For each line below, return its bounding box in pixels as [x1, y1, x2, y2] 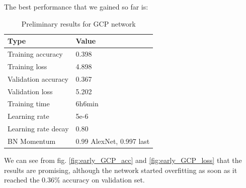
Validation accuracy [8, 73, 69, 84]
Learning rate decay [8, 123, 69, 134]
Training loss [8, 61, 47, 71]
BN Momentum [8, 135, 56, 146]
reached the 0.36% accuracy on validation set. [4, 174, 145, 185]
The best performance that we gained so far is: [4, 2, 148, 12]
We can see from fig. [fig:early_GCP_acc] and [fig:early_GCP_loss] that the [4, 155, 242, 165]
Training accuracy [8, 49, 63, 59]
